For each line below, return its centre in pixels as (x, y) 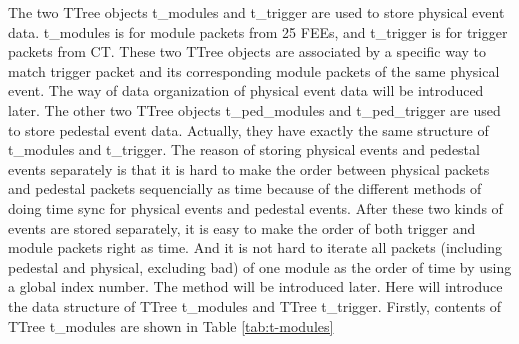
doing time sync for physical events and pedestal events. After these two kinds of (255, 207)
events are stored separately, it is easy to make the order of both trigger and (242, 227)
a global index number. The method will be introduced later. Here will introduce (255, 286)
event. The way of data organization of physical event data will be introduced (246, 90)
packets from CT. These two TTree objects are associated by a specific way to (247, 51)
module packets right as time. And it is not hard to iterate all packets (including (255, 247)
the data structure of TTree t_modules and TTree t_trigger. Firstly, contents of (255, 305)
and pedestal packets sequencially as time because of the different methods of (245, 188)
